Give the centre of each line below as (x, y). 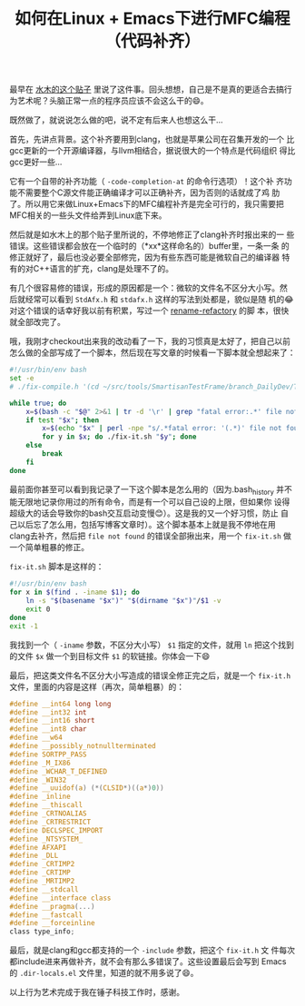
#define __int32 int (49, 712)
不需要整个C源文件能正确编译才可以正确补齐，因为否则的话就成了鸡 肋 (148, 192)
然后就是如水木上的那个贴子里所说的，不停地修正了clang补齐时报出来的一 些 (152, 235)
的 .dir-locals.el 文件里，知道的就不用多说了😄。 (104, 973)
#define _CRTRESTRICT (50, 822)
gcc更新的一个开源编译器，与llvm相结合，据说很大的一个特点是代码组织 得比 (152, 151)
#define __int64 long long (60, 704)
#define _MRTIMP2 (42, 882)
